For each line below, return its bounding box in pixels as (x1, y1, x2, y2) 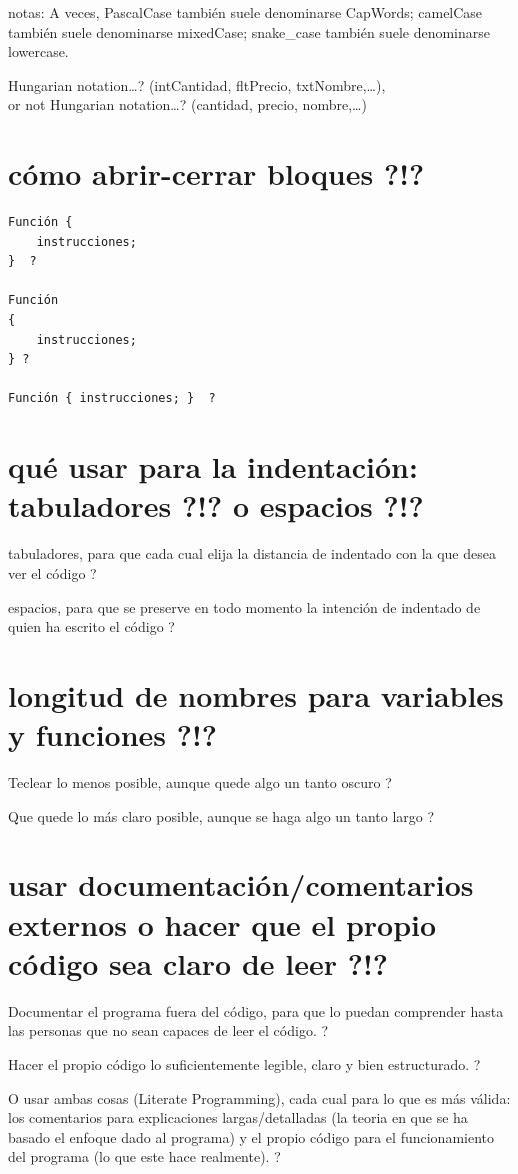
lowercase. (8, 41, 69, 62)
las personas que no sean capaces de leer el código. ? (8, 1020, 329, 1041)
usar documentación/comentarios (8, 864, 474, 905)
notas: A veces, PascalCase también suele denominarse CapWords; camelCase (8, 2, 483, 22)
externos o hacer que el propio (8, 903, 437, 944)
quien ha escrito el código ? (8, 616, 175, 637)
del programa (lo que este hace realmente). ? (8, 1146, 281, 1167)
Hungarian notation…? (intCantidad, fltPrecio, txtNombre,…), (8, 74, 386, 95)
